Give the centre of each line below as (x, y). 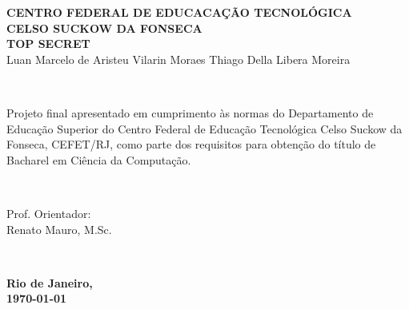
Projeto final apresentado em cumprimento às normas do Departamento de (190, 112)
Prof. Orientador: (49, 213)
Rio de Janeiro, (50, 282)
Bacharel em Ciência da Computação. (99, 159)
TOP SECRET (48, 44)
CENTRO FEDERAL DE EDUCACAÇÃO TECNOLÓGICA (179, 12)
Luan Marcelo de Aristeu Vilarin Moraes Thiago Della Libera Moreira (178, 59)
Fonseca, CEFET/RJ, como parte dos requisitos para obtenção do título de (191, 144)
